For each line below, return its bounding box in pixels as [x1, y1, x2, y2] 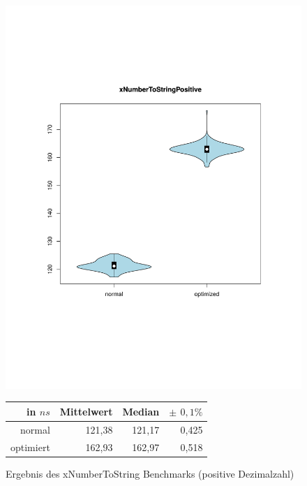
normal [20, 422, 50, 436]
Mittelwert [59, 404, 113, 418]
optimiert [10, 439, 50, 454]
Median [122, 404, 160, 418]
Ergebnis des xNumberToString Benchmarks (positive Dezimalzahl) [6, 466, 294, 480]
